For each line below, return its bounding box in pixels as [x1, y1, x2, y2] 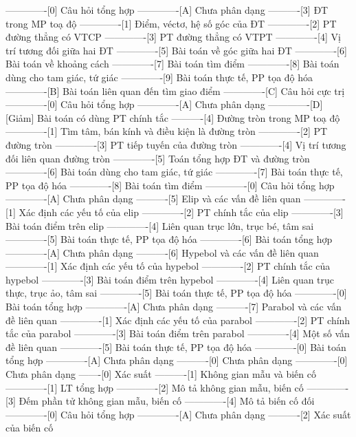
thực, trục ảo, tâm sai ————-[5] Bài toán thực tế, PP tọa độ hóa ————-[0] [5, 286, 347, 300]
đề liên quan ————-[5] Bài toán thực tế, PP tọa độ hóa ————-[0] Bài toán [5, 339, 346, 354]
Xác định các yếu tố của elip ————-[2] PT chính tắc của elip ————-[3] [19, 204, 344, 219]
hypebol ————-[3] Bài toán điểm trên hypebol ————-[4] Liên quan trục [5, 272, 335, 286]
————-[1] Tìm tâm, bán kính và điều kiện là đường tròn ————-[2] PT [5, 124, 328, 138]
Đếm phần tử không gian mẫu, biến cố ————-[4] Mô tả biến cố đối [19, 394, 315, 408]
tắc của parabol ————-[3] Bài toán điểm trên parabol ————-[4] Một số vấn [5, 326, 350, 341]
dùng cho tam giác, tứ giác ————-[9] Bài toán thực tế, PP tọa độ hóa [5, 70, 313, 84]
